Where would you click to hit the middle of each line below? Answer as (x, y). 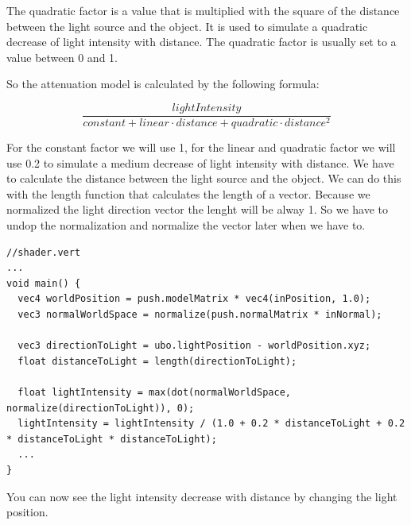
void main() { (44, 283)
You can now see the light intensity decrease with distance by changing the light (202, 496)
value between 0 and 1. (62, 57)
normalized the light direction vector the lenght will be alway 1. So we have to (197, 209)
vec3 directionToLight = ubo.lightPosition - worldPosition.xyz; (194, 346)
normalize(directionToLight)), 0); (101, 408)
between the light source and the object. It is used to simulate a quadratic (187, 26)
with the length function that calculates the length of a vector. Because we (188, 193)
